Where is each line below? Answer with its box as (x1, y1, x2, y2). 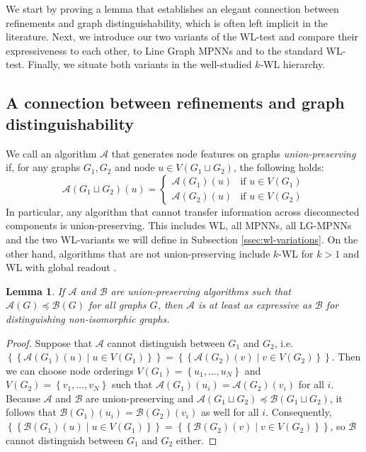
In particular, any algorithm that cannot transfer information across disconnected (6, 204, 360, 219)
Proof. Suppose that (6, 335, 93, 350)
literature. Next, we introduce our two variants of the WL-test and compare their (6, 29, 358, 44)
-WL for (278, 246, 314, 260)
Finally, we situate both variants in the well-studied (28, 57, 252, 72)
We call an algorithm (6, 145, 97, 160)
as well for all (200, 404, 259, 419)
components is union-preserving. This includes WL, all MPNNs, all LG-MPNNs (6, 218, 352, 233)
